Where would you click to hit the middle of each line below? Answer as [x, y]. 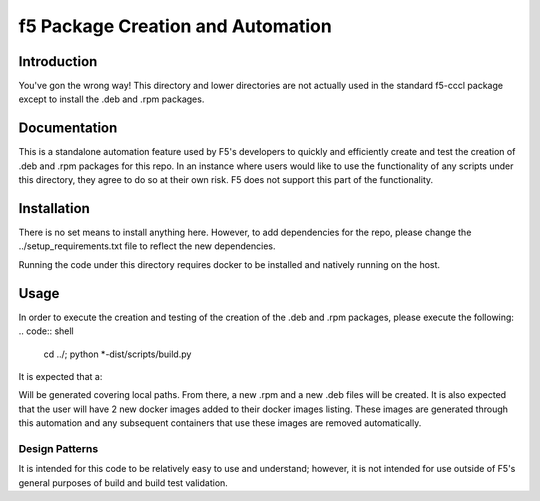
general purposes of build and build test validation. [123, 482]
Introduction [58, 61]
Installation [54, 208]
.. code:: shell [46, 331]
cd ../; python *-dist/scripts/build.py [117, 354]
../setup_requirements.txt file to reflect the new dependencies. [147, 246]
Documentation [68, 128]
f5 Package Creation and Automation [175, 26]
